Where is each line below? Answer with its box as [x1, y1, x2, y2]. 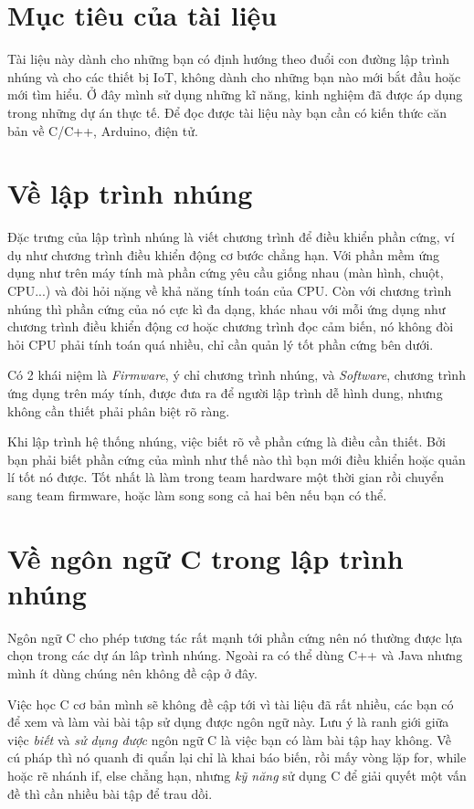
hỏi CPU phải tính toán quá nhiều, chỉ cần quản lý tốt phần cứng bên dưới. [7, 334, 434, 353]
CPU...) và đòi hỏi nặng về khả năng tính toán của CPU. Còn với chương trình [7, 281, 452, 299]
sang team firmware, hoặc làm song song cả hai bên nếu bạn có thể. [7, 485, 387, 504]
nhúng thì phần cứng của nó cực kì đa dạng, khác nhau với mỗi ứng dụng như [7, 299, 446, 318]
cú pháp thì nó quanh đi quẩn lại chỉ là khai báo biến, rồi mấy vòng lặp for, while [7, 748, 467, 767]
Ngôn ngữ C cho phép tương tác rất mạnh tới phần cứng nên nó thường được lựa [7, 627, 463, 646]
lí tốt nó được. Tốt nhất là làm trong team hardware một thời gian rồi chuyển [7, 468, 445, 487]
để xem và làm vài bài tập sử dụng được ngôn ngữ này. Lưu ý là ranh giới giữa [7, 712, 449, 731]
